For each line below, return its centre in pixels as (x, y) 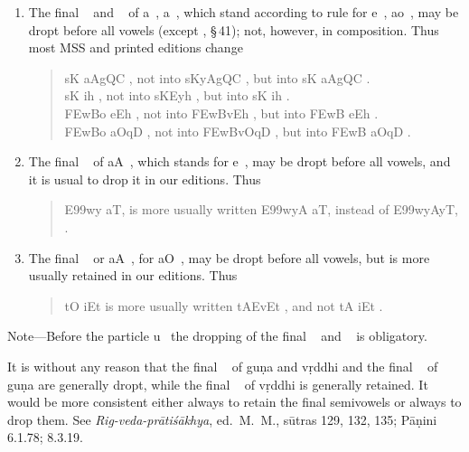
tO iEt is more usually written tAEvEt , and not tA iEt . (224, 305)
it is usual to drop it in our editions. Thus (145, 179)
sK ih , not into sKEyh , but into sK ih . (177, 95)
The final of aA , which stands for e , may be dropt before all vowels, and (239, 161)
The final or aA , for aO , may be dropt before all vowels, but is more (229, 257)
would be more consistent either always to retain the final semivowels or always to (234, 402)
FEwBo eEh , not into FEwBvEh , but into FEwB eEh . (221, 113)
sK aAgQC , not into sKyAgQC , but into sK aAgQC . (217, 77)
